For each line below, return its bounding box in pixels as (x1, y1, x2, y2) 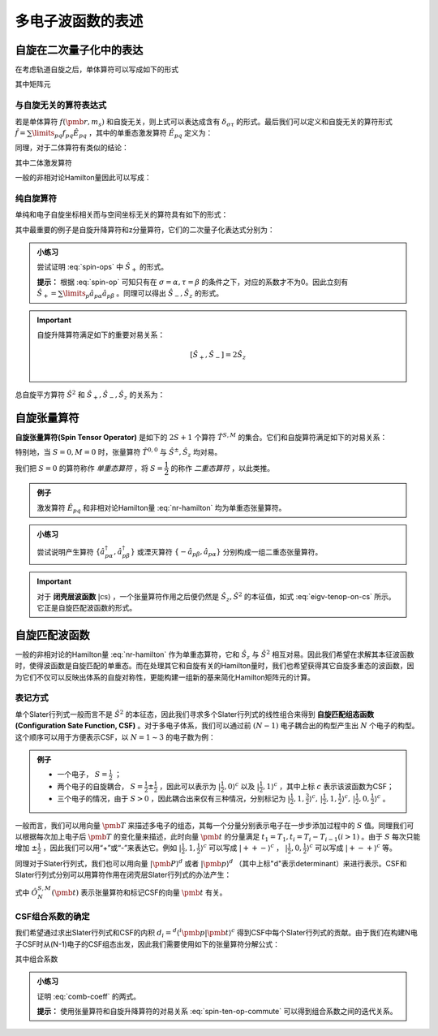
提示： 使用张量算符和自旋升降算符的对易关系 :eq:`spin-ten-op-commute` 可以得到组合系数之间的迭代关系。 (36, 1007, 397, 1017)
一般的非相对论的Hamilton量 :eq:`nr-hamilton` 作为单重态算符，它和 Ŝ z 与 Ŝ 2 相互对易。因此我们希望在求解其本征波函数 (15, 649, 414, 661)
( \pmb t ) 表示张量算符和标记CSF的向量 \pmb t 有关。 (51, 887, 227, 897)
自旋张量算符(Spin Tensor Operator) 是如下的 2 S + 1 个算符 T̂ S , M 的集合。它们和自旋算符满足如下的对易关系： (15, 431, 388, 442)
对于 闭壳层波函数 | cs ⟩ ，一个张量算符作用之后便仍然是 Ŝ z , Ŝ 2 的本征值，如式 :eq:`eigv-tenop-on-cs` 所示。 (36, 590, 396, 603)
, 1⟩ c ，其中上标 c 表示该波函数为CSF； (262, 780, 395, 792)
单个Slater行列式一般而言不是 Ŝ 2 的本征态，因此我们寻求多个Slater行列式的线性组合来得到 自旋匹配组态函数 (15, 709, 375, 719)
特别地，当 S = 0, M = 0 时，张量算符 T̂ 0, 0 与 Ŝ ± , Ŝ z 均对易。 (15, 447, 222, 459)
